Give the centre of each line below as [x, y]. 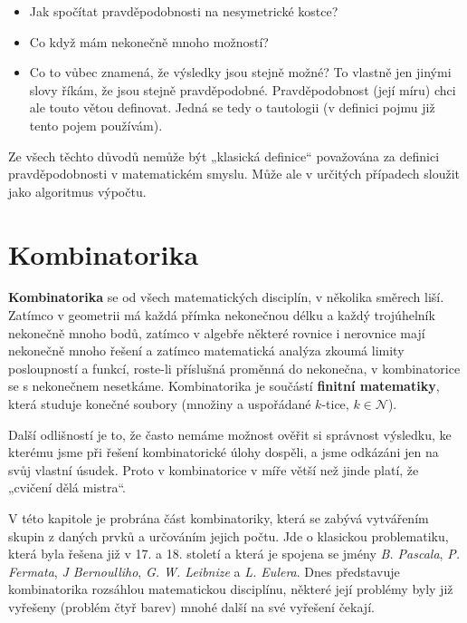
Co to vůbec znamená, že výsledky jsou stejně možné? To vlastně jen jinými [240, 72]
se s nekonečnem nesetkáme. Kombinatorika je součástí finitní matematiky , [224, 386]
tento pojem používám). [96, 125]
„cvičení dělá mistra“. [67, 487]
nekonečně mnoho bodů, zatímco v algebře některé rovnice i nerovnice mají [217, 332]
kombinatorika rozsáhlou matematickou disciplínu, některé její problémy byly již [231, 589]
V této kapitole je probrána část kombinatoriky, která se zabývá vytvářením [219, 518]
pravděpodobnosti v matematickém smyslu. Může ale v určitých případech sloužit [234, 174]
